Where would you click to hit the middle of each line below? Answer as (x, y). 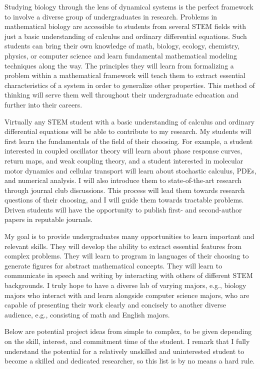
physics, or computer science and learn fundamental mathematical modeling (121, 55)
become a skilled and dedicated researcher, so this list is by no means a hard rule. (130, 361)
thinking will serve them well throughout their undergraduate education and (121, 95)
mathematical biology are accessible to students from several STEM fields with (125, 26)
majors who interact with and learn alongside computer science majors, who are (127, 295)
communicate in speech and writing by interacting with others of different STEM (129, 275)
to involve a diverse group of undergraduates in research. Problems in (111, 16)
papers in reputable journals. (49, 219)
